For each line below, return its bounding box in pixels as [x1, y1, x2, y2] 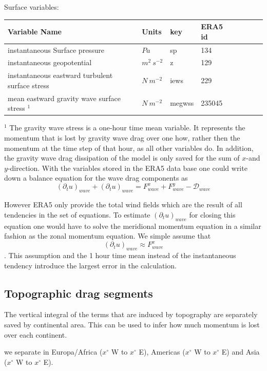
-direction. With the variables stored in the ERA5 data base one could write [7, 162, 247, 173]
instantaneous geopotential [8, 57, 92, 68]
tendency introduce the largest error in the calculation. [4, 260, 177, 270]
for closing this [189, 209, 236, 220]
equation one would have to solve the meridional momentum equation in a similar [4, 220, 261, 231]
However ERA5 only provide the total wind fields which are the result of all [4, 199, 242, 210]
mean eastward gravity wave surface [8, 92, 121, 103]
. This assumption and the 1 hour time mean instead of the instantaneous [4, 250, 236, 261]
